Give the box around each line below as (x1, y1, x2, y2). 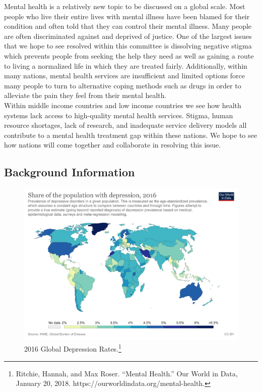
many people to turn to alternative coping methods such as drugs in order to (4, 80, 241, 90)
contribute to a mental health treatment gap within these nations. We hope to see (4, 129, 257, 140)
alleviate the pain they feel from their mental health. (4, 90, 167, 101)
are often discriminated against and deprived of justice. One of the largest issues (4, 30, 252, 41)
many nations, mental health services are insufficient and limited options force (4, 70, 245, 81)
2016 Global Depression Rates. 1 (24, 342, 121, 354)
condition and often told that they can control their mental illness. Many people (4, 21, 252, 31)
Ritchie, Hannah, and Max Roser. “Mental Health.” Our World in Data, (16, 368, 238, 378)
